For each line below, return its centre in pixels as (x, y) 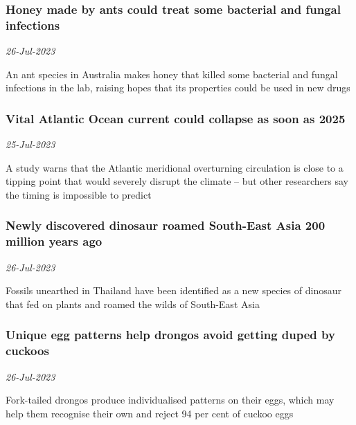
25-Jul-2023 (30, 144)
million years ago (54, 241)
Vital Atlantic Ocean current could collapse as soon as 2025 (176, 118)
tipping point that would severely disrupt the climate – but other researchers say (177, 181)
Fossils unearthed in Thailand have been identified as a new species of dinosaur (173, 290)
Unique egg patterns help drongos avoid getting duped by (170, 335)
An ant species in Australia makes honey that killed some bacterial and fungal (172, 74)
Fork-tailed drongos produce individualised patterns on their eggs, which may (170, 400)
